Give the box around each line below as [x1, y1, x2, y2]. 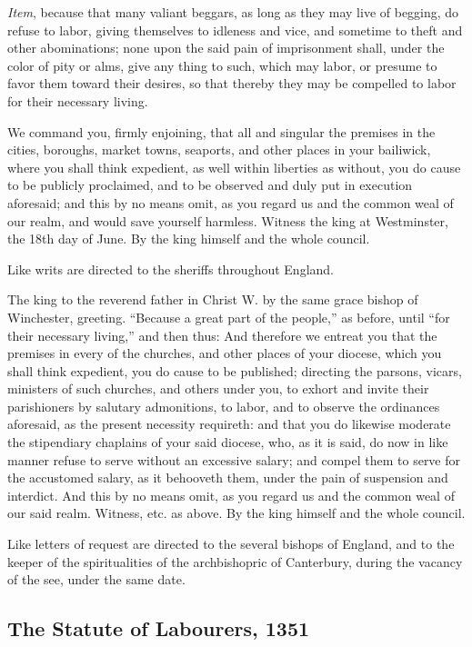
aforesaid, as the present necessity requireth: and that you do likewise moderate [7, 414, 451, 433]
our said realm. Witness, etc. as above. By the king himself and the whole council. [7, 503, 466, 523]
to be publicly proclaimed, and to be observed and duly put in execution [7, 175, 413, 194]
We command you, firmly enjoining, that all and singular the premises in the [7, 122, 436, 141]
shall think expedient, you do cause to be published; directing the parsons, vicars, [7, 361, 462, 380]
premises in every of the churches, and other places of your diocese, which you [7, 343, 442, 363]
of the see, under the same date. [7, 570, 186, 589]
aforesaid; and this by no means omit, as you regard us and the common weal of [7, 193, 454, 212]
